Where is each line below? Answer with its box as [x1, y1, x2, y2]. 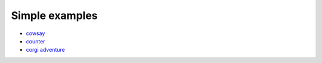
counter [26, 37, 45, 45]
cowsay [26, 30, 45, 37]
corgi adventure [26, 46, 65, 53]
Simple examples [11, 9, 98, 22]
